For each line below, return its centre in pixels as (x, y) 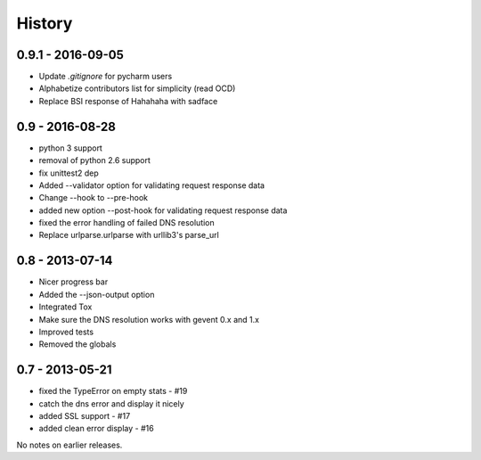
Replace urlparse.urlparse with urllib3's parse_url (129, 235)
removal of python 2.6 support (95, 160)
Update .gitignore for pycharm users (106, 77)
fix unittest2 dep (69, 173)
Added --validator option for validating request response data (152, 185)
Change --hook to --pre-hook (94, 198)
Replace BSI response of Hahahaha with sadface (128, 101)
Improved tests (66, 332)
